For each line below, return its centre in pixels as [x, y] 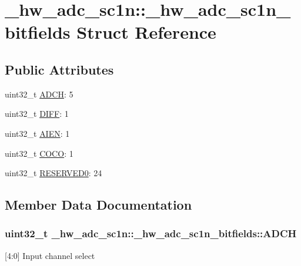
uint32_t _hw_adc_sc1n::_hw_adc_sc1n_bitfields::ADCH [151, 233]
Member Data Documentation [98, 205]
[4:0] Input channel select [50, 255]
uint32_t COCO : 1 [39, 153]
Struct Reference [146, 32]
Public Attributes [59, 69]
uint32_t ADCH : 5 [39, 94]
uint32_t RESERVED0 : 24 [53, 173]
